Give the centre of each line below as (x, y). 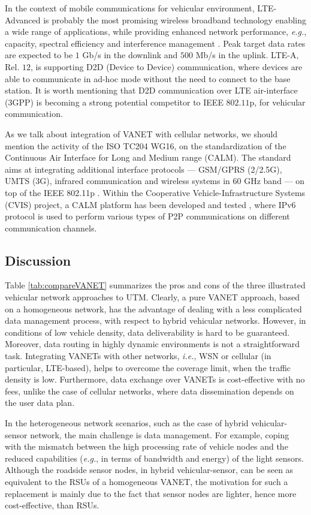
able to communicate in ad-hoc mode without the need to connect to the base (148, 78)
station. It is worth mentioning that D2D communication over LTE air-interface (151, 90)
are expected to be (39, 55)
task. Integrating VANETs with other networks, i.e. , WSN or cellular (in (138, 356)
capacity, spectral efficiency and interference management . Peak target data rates (155, 43)
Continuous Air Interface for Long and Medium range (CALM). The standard (148, 157)
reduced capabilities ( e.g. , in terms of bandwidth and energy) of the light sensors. (154, 458)
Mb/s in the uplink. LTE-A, (247, 55)
